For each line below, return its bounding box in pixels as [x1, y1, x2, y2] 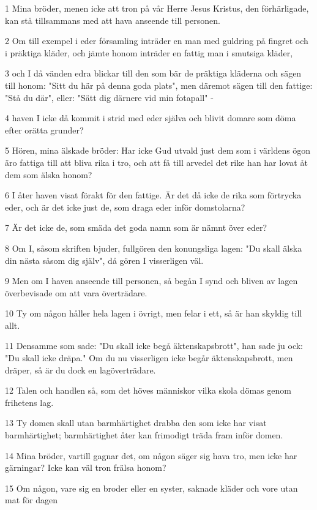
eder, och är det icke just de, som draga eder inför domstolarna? [5, 200, 245, 213]
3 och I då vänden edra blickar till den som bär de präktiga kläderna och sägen [5, 67, 302, 80]
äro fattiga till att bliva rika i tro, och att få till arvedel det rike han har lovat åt [5, 156, 308, 168]
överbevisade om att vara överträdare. [5, 286, 147, 299]
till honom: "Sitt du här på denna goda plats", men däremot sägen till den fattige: [5, 78, 313, 91]
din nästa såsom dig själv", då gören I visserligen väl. [5, 253, 204, 266]
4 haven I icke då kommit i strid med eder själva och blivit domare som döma [5, 111, 296, 124]
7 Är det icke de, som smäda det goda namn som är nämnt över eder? [5, 221, 267, 234]
